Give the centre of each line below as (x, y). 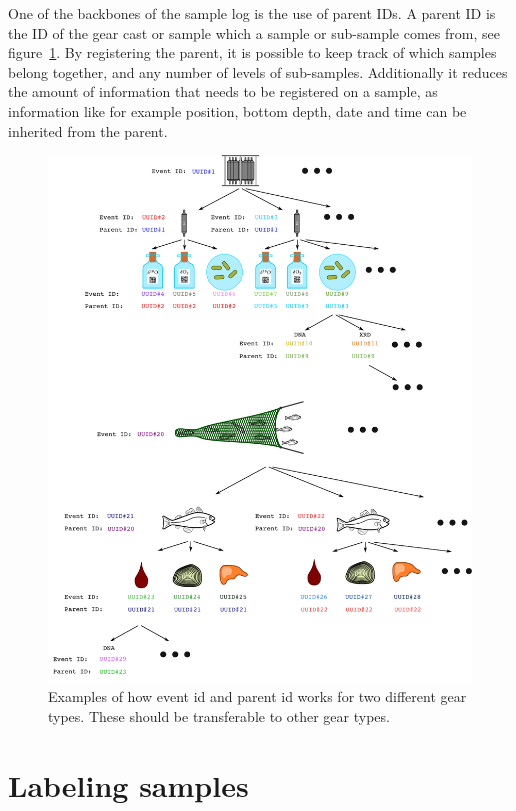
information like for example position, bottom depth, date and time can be (237, 110)
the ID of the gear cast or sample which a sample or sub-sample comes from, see (254, 32)
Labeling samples (128, 784)
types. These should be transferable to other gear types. (219, 715)
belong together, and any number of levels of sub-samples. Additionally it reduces (258, 71)
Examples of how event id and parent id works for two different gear (257, 696)
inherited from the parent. (88, 130)
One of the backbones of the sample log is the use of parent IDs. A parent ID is (252, 13)
